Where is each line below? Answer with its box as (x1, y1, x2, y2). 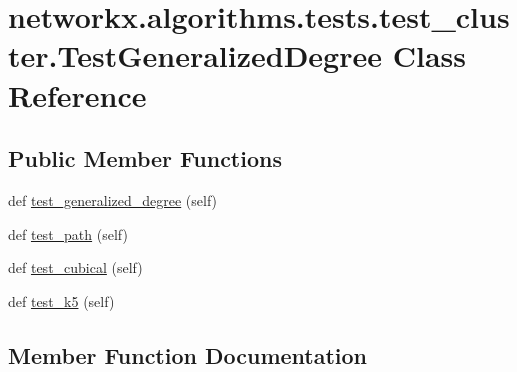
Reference (8, 74, 147, 115)
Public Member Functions (8, 143, 282, 174)
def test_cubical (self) (8, 257, 143, 278)
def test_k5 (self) (8, 290, 115, 311)
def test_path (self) (8, 223, 128, 244)
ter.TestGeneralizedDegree (8, 35, 382, 76)
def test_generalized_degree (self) (8, 189, 218, 210)
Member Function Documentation (8, 339, 368, 370)
